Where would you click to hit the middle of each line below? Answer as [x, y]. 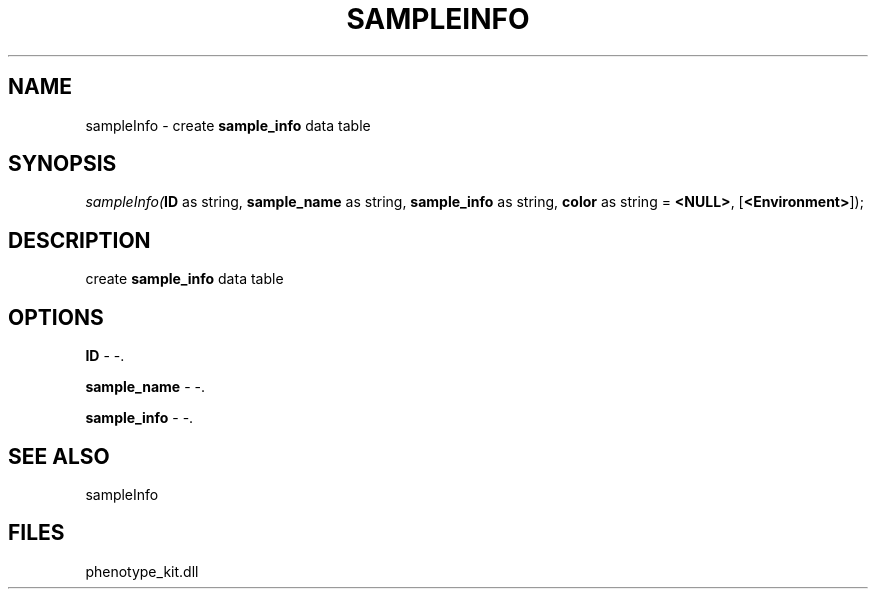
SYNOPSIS [62, 164]
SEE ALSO [59, 456]
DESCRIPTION [79, 240]
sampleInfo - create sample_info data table [228, 125]
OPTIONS [56, 317]
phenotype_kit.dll [142, 571]
